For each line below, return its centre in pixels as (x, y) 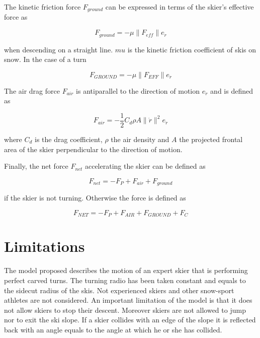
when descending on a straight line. (59, 49)
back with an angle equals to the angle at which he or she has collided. (113, 329)
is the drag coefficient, (69, 139)
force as (16, 17)
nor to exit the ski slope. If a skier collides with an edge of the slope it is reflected (130, 320)
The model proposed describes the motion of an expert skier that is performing (126, 270)
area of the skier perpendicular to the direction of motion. (93, 149)
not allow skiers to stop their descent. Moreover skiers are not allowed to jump (125, 310)
